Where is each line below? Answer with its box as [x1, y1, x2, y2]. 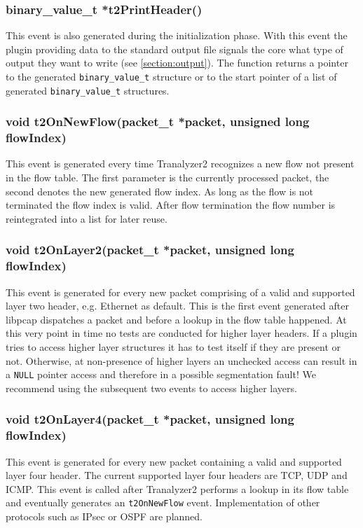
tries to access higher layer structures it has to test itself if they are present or [6, 339, 341, 354]
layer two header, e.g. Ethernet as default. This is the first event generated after [6, 298, 349, 313]
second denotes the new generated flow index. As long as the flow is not [6, 183, 314, 198]
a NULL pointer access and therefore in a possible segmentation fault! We [6, 367, 316, 382]
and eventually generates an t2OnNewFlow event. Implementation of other [6, 495, 320, 510]
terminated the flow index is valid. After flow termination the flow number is [6, 197, 336, 212]
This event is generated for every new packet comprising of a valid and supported [6, 284, 355, 299]
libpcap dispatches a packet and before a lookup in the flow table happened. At [6, 312, 347, 326]
